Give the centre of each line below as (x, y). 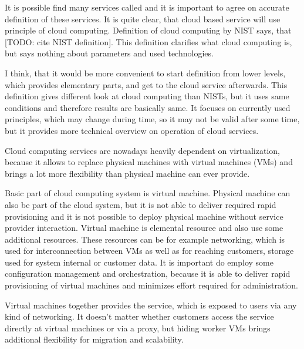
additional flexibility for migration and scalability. (94, 339)
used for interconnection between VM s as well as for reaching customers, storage (149, 251)
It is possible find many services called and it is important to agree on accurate (147, 7)
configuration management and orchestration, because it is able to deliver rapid (148, 274)
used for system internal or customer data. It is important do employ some (139, 262)
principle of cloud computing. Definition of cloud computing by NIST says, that (148, 30)
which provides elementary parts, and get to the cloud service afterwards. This (146, 84)
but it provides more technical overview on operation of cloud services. (132, 130)
